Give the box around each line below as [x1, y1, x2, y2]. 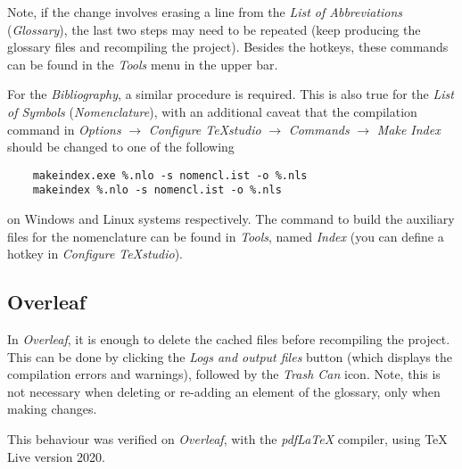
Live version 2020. [7, 447, 105, 465]
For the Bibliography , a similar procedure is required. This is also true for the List [7, 85, 454, 103]
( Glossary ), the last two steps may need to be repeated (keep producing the [7, 20, 421, 38]
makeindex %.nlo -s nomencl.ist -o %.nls [32, 184, 282, 197]
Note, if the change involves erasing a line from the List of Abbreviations [7, 3, 403, 21]
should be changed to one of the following [7, 137, 235, 156]
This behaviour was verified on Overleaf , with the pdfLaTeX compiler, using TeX [7, 430, 448, 448]
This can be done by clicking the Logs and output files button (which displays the [7, 347, 452, 366]
